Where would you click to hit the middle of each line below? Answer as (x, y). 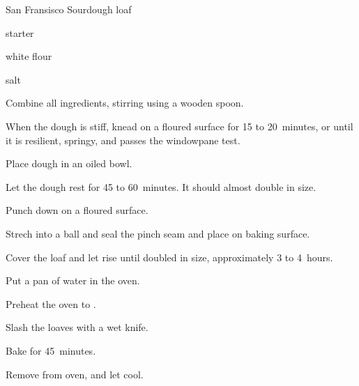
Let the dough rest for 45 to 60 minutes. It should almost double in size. (161, 186)
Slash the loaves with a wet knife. (77, 327)
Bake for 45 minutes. (51, 350)
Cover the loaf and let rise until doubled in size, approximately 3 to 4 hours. (169, 257)
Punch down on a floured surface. (77, 210)
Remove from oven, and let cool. (75, 374)
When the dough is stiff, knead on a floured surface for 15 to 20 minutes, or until (179, 126)
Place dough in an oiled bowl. (69, 163)
